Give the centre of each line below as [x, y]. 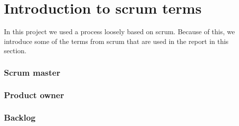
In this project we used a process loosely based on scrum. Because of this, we [119, 31]
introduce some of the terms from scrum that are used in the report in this [116, 41]
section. [15, 51]
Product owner [34, 94]
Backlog [20, 117]
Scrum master [32, 72]
